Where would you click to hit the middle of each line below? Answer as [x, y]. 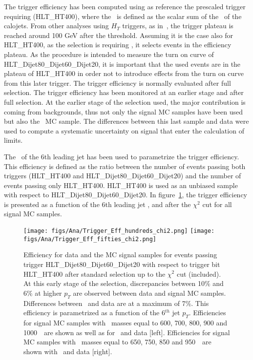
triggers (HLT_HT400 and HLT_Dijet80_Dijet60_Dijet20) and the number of [123, 176]
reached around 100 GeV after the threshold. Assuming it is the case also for [118, 35]
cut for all [217, 204]
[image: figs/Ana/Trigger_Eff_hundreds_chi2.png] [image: [119, 231]
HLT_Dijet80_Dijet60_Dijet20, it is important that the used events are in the [122, 64]
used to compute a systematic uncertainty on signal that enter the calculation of [124, 130]
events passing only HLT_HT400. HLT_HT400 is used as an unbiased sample [121, 185]
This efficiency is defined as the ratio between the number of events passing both [125, 166]
